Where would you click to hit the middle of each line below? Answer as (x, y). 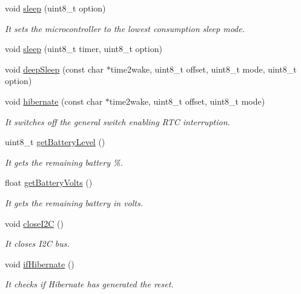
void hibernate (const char (54, 101)
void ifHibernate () (40, 263)
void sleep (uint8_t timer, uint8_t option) (84, 49)
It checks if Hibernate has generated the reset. (89, 284)
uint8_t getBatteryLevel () (55, 142)
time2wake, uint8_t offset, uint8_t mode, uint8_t (203, 69)
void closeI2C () (34, 223)
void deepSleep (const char (55, 69)
